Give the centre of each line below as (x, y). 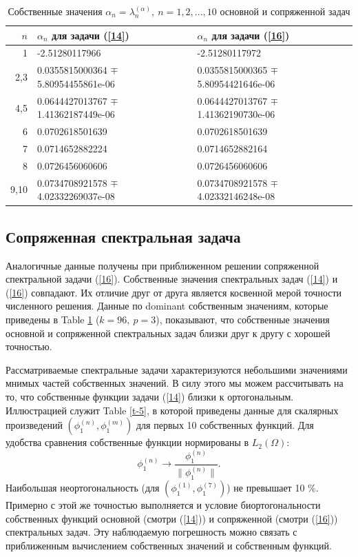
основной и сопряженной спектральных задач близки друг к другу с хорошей (168, 333)
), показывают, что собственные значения (243, 319)
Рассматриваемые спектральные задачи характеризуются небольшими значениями (177, 369)
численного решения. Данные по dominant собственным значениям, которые (167, 306)
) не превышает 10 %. (273, 488)
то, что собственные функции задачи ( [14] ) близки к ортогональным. (150, 396)
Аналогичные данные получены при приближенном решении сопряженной (162, 265)
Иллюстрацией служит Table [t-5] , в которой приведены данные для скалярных (172, 410)
